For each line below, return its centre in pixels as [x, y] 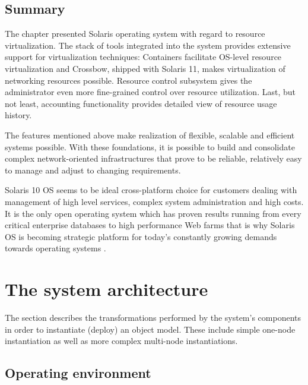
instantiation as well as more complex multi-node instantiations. [121, 341]
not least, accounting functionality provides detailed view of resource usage [141, 103]
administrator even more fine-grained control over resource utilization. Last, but [150, 92]
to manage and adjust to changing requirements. [93, 170]
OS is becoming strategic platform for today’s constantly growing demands [141, 236]
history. [18, 115]
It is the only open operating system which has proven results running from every [153, 213]
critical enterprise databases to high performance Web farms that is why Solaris [150, 225]
